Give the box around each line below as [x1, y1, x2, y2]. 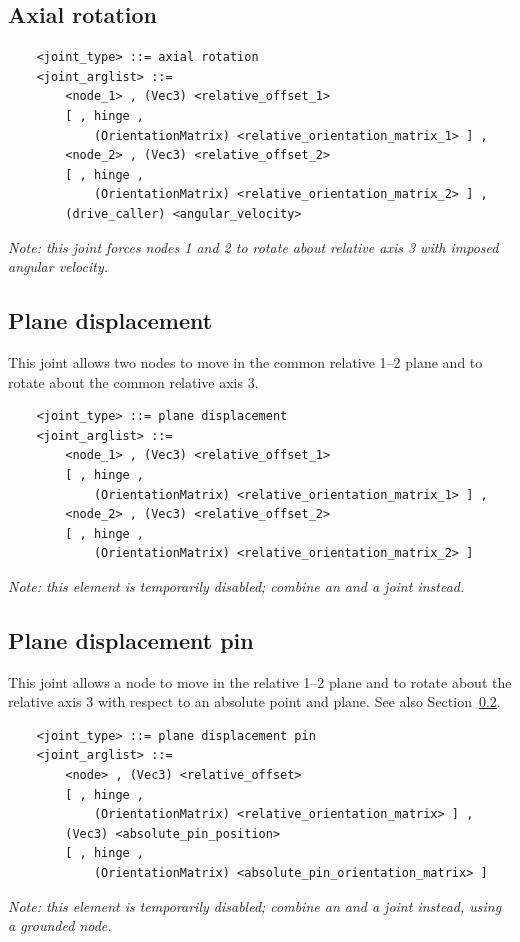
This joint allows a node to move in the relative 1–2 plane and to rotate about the [8, 671, 512, 692]
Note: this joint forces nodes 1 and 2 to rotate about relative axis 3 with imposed [8, 236, 499, 257]
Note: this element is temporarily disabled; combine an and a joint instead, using [8, 895, 502, 916]
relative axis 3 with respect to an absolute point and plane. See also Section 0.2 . [8, 691, 501, 712]
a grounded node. [8, 915, 112, 936]
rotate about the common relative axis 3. [8, 371, 259, 392]
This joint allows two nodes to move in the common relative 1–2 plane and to [8, 351, 483, 372]
